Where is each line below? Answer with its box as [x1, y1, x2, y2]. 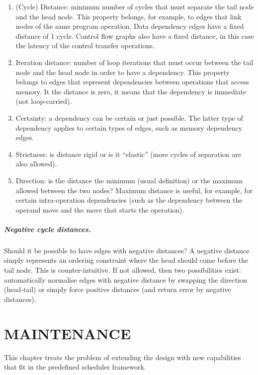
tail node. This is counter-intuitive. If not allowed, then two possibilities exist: [4, 265, 241, 275]
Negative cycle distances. [4, 224, 91, 234]
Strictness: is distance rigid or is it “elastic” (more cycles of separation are [15, 149, 242, 159]
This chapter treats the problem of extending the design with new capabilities [4, 352, 241, 362]
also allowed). [15, 158, 57, 169]
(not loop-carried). [15, 96, 72, 106]
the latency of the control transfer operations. [15, 40, 155, 51]
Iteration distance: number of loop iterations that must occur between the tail [15, 57, 254, 67]
